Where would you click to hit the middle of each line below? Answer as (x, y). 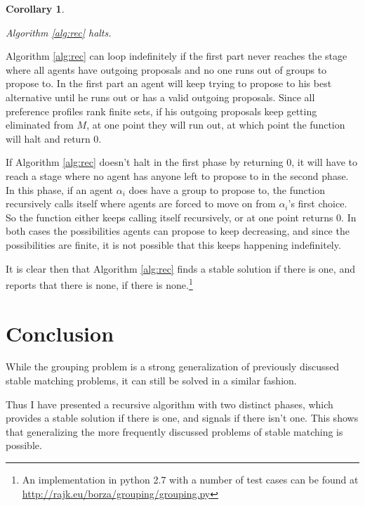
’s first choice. (318, 203)
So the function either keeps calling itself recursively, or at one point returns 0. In (181, 217)
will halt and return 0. (54, 138)
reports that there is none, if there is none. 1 (99, 284)
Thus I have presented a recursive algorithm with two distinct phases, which (170, 404)
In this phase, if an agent (59, 189)
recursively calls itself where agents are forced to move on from (141, 203)
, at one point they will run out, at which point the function (216, 125)
